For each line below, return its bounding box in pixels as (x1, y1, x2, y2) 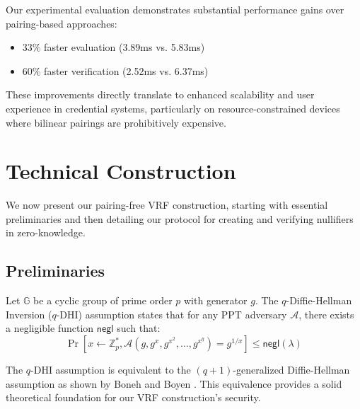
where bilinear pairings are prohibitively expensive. (6, 115, 226, 129)
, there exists (298, 306, 354, 321)
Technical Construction (6, 156, 236, 185)
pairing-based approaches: (6, 16, 117, 30)
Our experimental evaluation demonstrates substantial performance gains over (6, 2, 344, 16)
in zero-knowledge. (6, 225, 86, 240)
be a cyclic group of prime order (33, 293, 173, 308)
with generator (184, 293, 248, 308)
